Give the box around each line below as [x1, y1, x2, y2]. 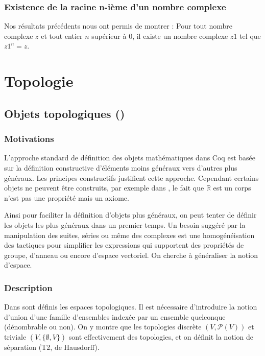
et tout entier [41, 30, 83, 41]
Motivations [4, 132, 54, 145]
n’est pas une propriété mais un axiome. [4, 192, 129, 203]
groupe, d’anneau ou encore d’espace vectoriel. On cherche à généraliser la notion [4, 249, 258, 260]
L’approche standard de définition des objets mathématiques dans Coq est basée [4, 152, 255, 163]
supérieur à [91, 30, 127, 41]
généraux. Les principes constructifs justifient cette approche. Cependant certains [4, 172, 259, 183]
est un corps [213, 182, 251, 193]
